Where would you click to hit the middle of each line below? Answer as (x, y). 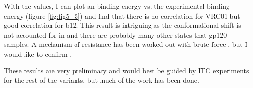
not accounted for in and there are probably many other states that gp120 (115, 34)
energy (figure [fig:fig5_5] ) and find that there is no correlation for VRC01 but (122, 15)
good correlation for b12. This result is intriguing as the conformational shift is (123, 25)
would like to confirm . (38, 54)
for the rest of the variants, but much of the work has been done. (101, 80)
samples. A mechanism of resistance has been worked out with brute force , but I (126, 44)
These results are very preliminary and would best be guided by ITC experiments (126, 70)
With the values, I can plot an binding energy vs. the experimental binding (117, 6)
